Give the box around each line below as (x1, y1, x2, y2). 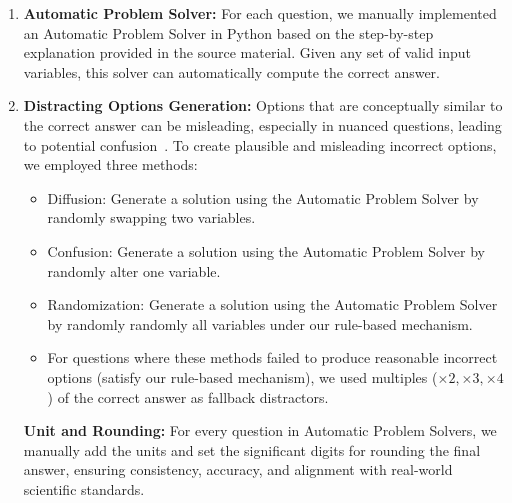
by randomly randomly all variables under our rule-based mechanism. (47, 313, 473, 334)
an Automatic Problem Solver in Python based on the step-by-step (23, 22, 434, 43)
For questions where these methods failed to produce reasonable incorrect (47, 347, 498, 368)
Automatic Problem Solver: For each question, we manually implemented (23, 3, 497, 23)
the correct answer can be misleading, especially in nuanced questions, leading (23, 114, 502, 135)
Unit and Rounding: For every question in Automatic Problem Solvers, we (23, 420, 497, 441)
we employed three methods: (23, 154, 198, 175)
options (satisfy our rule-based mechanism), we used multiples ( (47, 366, 438, 387)
